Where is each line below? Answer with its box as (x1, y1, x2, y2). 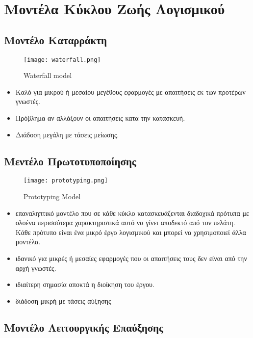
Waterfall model (24, 70, 72, 80)
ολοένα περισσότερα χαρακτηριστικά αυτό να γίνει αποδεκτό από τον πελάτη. (15, 217, 235, 228)
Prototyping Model (24, 191, 81, 202)
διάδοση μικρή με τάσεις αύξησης (15, 295, 111, 306)
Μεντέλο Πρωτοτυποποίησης (4, 153, 136, 168)
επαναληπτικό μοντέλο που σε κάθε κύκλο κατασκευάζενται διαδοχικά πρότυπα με (15, 208, 249, 218)
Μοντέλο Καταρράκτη (4, 32, 107, 47)
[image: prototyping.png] (24, 177, 108, 184)
